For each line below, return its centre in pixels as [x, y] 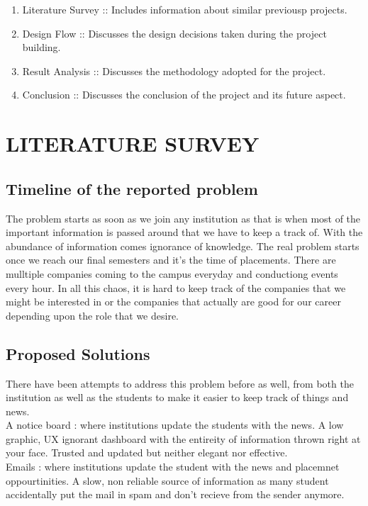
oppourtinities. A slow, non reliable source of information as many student [167, 480]
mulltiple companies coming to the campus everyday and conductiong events [172, 273]
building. [41, 47]
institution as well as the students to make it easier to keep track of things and [177, 397]
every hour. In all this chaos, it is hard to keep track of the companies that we [176, 287]
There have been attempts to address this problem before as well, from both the [180, 383]
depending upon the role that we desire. [93, 315]
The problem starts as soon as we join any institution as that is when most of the [183, 218]
